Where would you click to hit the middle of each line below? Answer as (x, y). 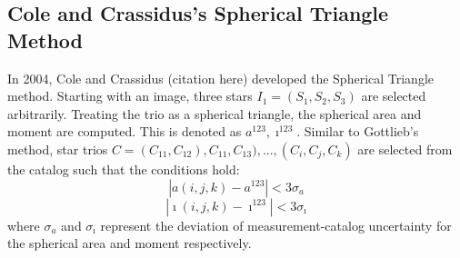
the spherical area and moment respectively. (130, 243)
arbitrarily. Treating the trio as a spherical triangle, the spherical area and (215, 113)
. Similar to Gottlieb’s (358, 131)
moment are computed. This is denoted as (125, 131)
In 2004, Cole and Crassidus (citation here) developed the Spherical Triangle (221, 78)
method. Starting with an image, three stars (130, 96)
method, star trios (58, 149)
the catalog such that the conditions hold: (124, 169)
